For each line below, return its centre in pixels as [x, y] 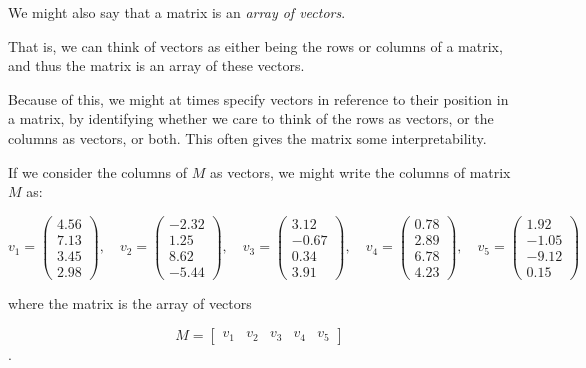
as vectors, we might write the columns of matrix [360, 171]
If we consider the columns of [98, 171]
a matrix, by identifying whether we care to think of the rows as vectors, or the [251, 118]
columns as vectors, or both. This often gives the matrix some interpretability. [247, 137]
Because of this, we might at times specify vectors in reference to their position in [258, 98]
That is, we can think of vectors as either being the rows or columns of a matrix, [255, 45]
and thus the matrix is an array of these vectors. [156, 65]
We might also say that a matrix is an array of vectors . [177, 12]
